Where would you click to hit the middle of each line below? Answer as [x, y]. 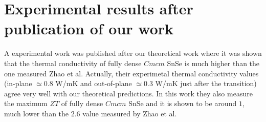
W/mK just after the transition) [206, 83]
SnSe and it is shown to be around [183, 103]
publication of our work [89, 28]
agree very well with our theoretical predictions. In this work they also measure [128, 93]
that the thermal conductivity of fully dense [73, 63]
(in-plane [18, 83]
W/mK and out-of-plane [94, 83]
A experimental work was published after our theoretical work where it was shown [133, 53]
